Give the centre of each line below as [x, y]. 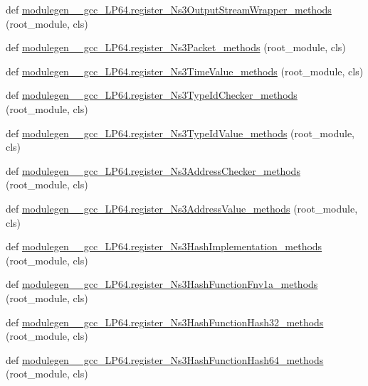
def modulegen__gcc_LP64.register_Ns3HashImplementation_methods [164, 246]
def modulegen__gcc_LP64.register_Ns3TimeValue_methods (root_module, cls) [185, 71]
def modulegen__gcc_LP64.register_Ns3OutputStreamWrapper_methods [169, 9]
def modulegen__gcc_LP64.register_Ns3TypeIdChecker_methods [152, 95]
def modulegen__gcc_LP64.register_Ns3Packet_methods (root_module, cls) [176, 47]
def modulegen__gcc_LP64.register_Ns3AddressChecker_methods [153, 170]
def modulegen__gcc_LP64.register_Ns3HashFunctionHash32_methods [165, 322]
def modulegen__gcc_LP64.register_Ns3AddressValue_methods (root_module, [182, 208]
